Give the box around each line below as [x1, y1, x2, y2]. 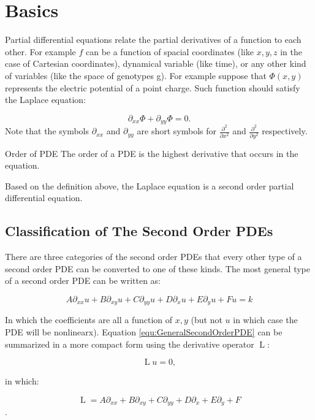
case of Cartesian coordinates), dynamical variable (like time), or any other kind [5, 57, 306, 70]
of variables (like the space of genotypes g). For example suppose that [5, 69, 267, 82]
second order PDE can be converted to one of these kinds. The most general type [5, 262, 311, 275]
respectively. [262, 124, 308, 137]
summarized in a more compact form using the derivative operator [5, 337, 254, 350]
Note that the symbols [5, 124, 89, 137]
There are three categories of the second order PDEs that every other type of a [5, 250, 302, 263]
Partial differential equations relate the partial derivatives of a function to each [5, 33, 302, 46]
